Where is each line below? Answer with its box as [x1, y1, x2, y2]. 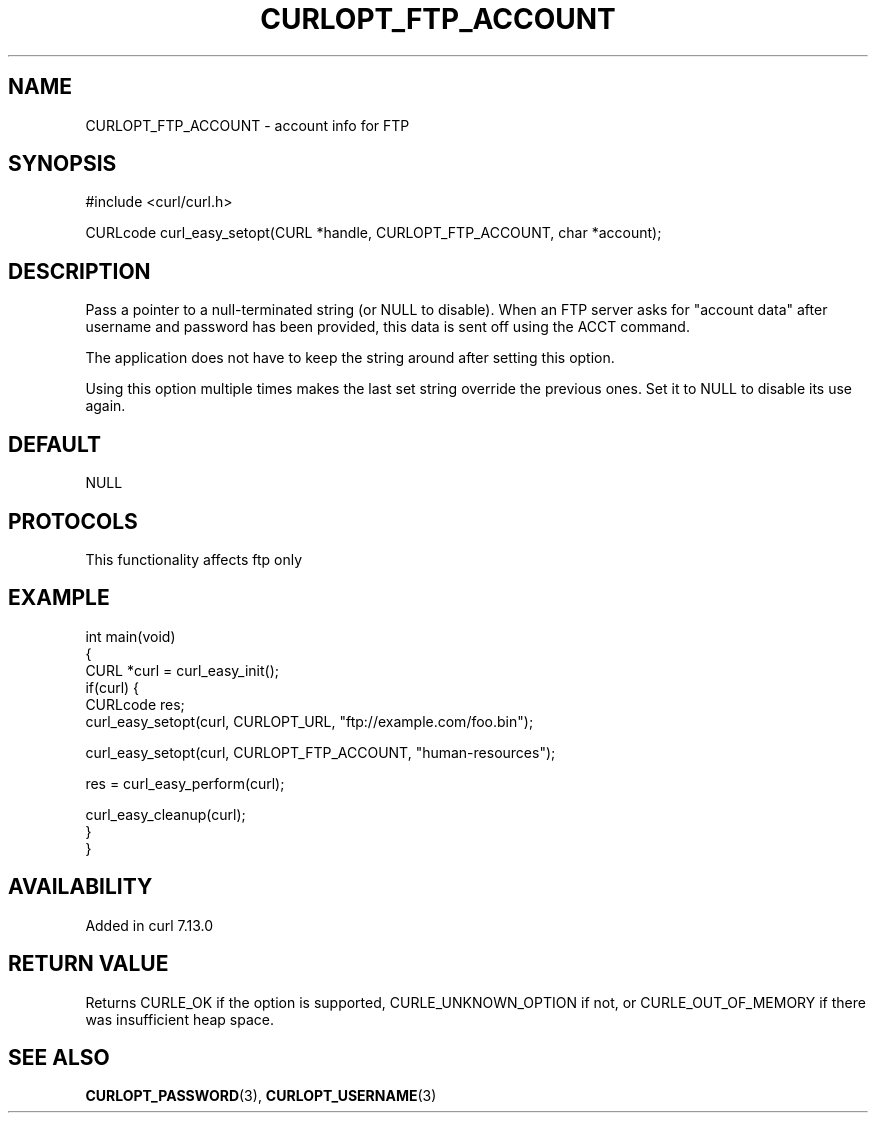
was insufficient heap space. [85, 1010, 275, 1028]
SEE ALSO [8, 1044, 110, 1070]
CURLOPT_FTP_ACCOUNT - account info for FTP [85, 116, 410, 134]
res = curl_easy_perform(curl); [85, 774, 285, 792]
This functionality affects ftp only [85, 550, 303, 568]
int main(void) [85, 627, 176, 645]
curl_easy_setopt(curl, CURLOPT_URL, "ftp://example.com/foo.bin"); [85, 712, 534, 730]
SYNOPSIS [8, 151, 117, 177]
